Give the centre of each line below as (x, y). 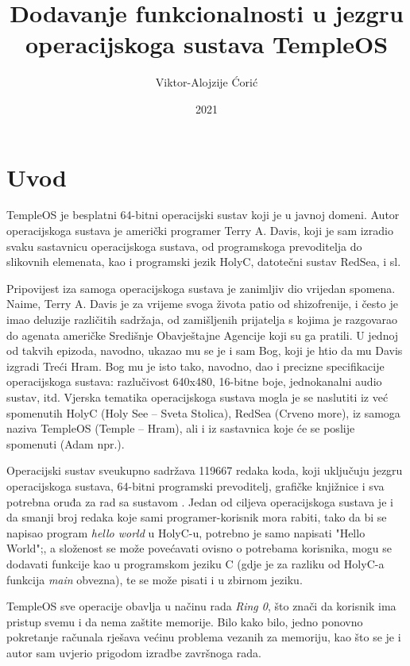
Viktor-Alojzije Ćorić (207, 82)
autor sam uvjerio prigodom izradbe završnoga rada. (134, 652)
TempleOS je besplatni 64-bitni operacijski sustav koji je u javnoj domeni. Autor (203, 215)
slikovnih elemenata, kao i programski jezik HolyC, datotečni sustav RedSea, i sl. (204, 262)
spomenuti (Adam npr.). (66, 443)
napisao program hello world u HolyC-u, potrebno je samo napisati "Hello (186, 532)
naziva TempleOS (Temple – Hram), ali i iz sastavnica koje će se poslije (181, 428)
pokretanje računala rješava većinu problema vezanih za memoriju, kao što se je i (204, 637)
